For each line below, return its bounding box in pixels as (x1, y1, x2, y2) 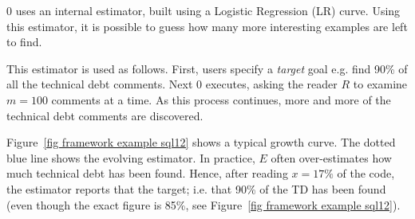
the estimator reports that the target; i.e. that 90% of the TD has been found (6, 180, 386, 197)
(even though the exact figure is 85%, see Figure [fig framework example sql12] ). (6, 196, 401, 213)
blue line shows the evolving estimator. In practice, (6, 149, 255, 166)
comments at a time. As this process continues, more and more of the (51, 91, 391, 108)
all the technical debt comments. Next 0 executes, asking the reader (6, 76, 338, 92)
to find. (6, 33, 42, 50)
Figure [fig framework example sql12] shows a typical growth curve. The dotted (6, 134, 396, 151)
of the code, (337, 165, 395, 182)
